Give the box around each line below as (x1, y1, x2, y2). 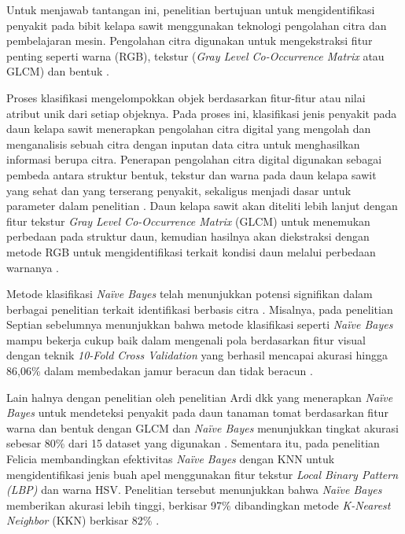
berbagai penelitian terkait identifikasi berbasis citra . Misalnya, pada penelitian (6, 300, 393, 317)
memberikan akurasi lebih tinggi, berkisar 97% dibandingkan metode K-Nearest (6, 496, 391, 513)
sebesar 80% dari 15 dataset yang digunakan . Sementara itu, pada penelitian (6, 435, 380, 451)
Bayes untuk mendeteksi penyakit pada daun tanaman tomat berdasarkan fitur (6, 404, 388, 421)
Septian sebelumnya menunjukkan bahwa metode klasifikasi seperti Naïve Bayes (6, 316, 393, 333)
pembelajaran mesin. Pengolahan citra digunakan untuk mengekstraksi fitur (6, 32, 373, 49)
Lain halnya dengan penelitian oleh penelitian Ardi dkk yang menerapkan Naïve (6, 389, 393, 405)
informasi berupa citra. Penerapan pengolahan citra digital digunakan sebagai (6, 151, 382, 168)
